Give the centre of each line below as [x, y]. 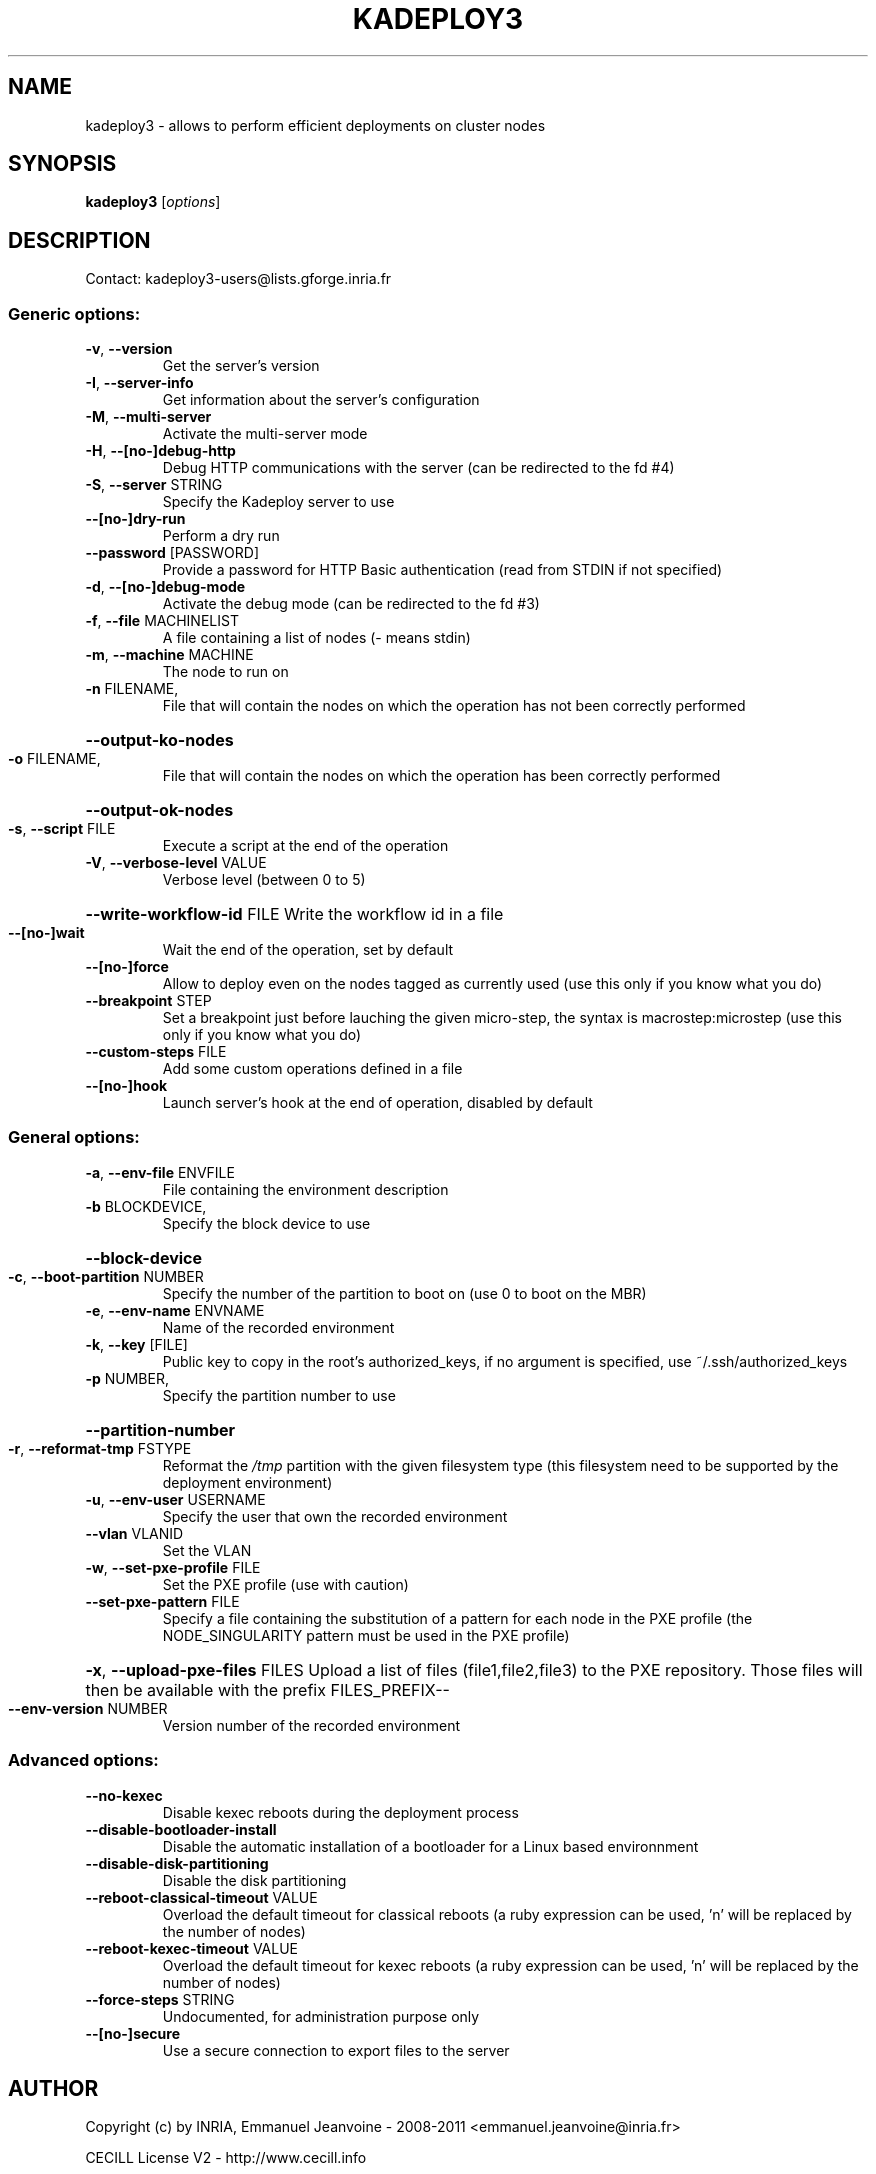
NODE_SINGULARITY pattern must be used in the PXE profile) [366, 1635]
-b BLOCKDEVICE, [146, 1206]
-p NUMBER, [127, 1378]
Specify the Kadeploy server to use [278, 502]
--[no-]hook [126, 1086]
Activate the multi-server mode [265, 434]
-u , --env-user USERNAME [175, 1499]
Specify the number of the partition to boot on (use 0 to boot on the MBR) [404, 1293]
